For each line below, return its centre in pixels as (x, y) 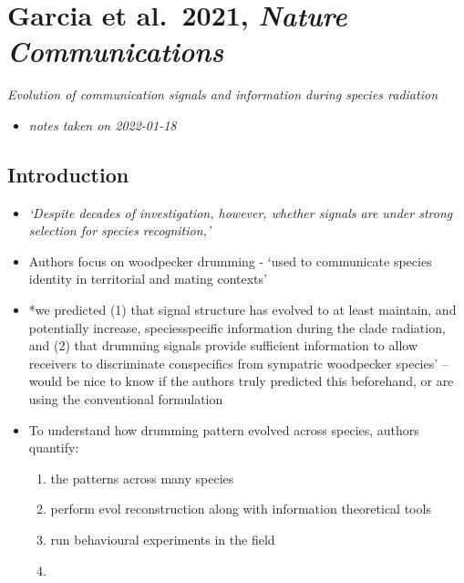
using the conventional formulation (126, 399)
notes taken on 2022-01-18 (103, 125)
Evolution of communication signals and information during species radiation (222, 94)
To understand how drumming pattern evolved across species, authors (224, 429)
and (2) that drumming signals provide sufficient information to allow (223, 345)
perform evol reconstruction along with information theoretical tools (241, 509)
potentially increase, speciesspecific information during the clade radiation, (237, 327)
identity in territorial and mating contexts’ (148, 279)
